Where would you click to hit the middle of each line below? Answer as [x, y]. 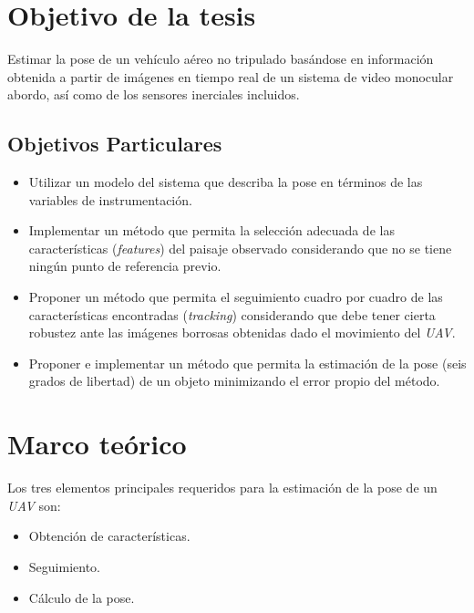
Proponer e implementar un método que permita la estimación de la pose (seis [247, 363]
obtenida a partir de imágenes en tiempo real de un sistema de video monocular [231, 76]
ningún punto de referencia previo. [125, 266]
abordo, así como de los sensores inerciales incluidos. [154, 94]
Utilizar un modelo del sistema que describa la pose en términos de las [226, 182]
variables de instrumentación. [110, 199]
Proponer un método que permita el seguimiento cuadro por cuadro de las [236, 297]
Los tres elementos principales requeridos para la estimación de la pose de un [222, 488]
